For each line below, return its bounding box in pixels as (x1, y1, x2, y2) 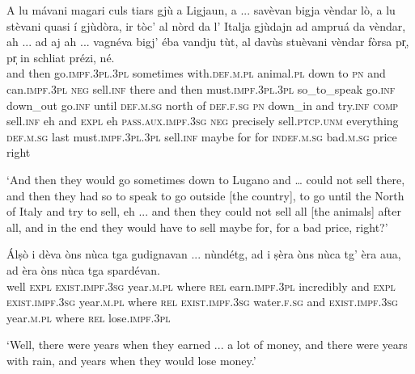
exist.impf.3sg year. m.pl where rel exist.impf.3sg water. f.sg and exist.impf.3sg (6, 293, 398, 310)
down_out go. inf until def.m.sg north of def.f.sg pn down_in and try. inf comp (6, 96, 399, 113)
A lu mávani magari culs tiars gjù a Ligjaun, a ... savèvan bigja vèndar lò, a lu (6, 2, 396, 18)
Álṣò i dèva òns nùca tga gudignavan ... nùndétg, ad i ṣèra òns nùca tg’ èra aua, (6, 246, 401, 263)
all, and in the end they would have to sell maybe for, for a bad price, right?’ (6, 218, 388, 235)
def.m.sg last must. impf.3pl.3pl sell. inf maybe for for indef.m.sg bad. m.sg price (6, 128, 397, 145)
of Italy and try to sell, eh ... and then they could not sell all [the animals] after (6, 203, 401, 220)
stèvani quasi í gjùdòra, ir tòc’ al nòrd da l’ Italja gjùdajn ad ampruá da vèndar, (6, 17, 406, 34)
